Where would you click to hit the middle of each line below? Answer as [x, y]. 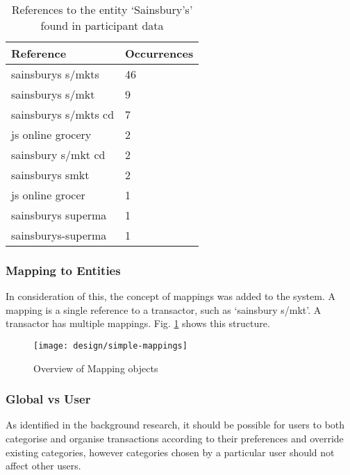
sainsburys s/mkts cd [63, 114]
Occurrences [159, 53]
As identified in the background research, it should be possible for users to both [175, 425]
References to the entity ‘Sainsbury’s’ [102, 9]
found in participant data [102, 25]
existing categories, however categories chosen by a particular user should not [170, 452]
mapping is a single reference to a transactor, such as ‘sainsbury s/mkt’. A [164, 309]
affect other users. [43, 466]
